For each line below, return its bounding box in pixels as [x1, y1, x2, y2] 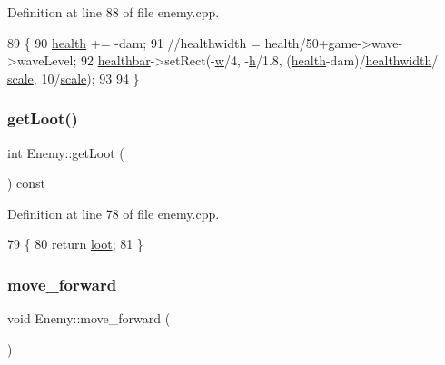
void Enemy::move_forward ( [7, 309, 171, 328]
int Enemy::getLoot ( [7, 143, 124, 162]
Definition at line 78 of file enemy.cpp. [7, 203, 220, 222]
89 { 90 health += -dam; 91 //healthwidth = [7, 33, 261, 52]
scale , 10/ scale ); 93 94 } [7, 68, 140, 87]
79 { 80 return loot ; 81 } [7, 234, 143, 253]
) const [7, 173, 46, 192]
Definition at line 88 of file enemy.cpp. [7, 3, 220, 21]
